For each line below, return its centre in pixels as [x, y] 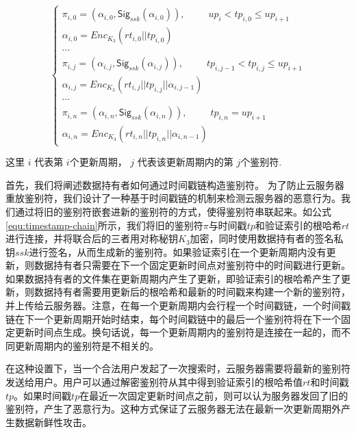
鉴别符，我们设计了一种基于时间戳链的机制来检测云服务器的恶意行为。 [182, 198]
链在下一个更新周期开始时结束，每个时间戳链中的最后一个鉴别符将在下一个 [173, 318]
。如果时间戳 [43, 395]
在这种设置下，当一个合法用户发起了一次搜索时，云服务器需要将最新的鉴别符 [178, 368]
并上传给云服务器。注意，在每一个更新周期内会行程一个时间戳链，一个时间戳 [178, 305]
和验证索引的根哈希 [298, 225]
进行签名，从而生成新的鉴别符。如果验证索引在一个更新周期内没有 [178, 251]
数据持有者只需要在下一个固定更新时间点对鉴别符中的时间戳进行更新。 [192, 265]
